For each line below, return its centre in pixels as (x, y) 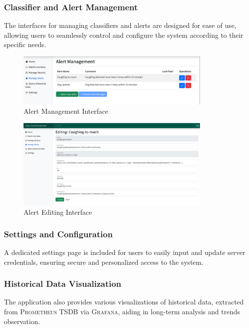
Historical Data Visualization (63, 284)
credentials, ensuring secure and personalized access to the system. (104, 262)
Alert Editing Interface (58, 212)
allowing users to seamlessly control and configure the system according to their (124, 35)
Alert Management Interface (66, 111)
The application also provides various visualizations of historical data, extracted (124, 302)
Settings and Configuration (58, 234)
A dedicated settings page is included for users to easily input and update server (125, 252)
